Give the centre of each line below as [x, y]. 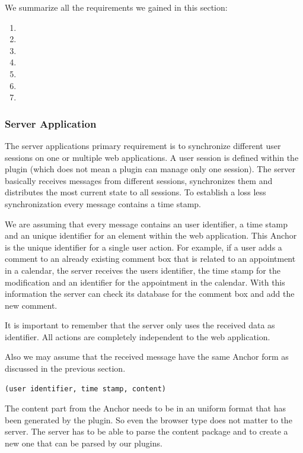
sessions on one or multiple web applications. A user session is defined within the [152, 157]
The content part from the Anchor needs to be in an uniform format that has [146, 408]
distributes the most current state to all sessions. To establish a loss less [135, 192]
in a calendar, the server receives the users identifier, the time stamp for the [143, 270]
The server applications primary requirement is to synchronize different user [143, 145]
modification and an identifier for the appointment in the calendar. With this [145, 282]
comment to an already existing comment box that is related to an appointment [150, 259]
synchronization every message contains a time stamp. [103, 203]
